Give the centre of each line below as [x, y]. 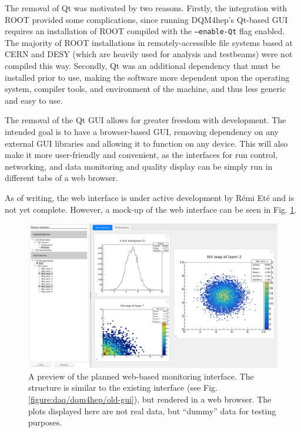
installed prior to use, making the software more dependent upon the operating [147, 77]
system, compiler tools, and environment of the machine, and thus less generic [146, 89]
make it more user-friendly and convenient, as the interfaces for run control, [141, 155]
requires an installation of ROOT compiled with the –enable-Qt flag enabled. [145, 31]
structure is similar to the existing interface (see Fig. [123, 388]
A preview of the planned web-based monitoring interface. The [141, 376]
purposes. [45, 422]
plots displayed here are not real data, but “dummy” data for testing [152, 410]
